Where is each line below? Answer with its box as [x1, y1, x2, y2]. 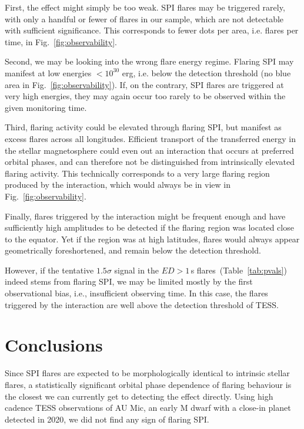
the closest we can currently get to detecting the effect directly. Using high [5, 390, 273, 402]
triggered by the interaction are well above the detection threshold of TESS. [5, 298, 279, 310]
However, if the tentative [5, 264, 94, 276]
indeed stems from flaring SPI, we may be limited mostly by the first [5, 275, 253, 288]
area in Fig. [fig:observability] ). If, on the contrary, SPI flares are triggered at [5, 78, 284, 90]
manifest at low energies [5, 66, 92, 79]
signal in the [114, 264, 159, 276]
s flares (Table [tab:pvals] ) [191, 264, 287, 276]
